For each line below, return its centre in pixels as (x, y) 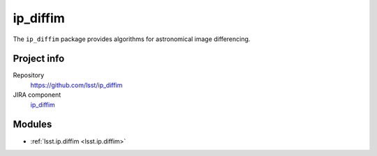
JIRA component (37, 95)
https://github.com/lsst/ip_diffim (76, 85)
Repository (29, 75)
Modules (32, 124)
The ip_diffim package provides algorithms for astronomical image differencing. (132, 39)
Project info (39, 59)
